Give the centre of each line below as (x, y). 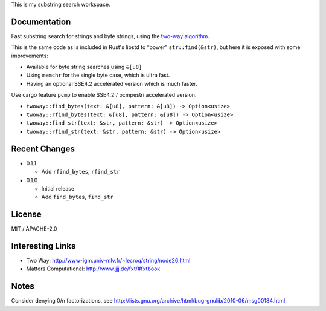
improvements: (30, 56)
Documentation (41, 21)
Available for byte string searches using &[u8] (84, 67)
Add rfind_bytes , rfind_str (81, 172)
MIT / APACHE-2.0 (34, 229)
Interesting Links (43, 246)
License (26, 214)
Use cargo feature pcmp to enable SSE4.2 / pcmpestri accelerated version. (104, 95)
